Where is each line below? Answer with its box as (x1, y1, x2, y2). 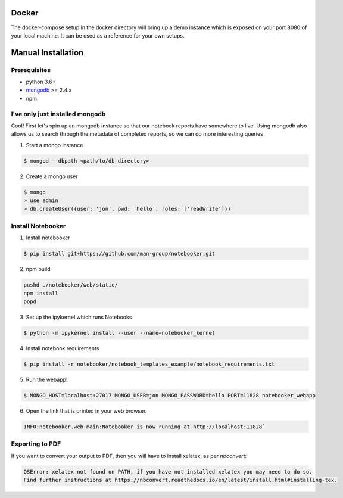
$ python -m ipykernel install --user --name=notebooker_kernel (23, 329, 216, 336)
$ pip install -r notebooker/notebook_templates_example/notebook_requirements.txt (23, 360, 275, 368)
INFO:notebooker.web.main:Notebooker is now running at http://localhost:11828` (23, 423, 266, 430)
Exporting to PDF (11, 440, 61, 448)
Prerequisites (11, 66, 51, 74)
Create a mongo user (26, 173, 78, 180)
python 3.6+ (26, 78, 56, 86)
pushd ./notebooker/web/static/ (23, 282, 119, 288)
